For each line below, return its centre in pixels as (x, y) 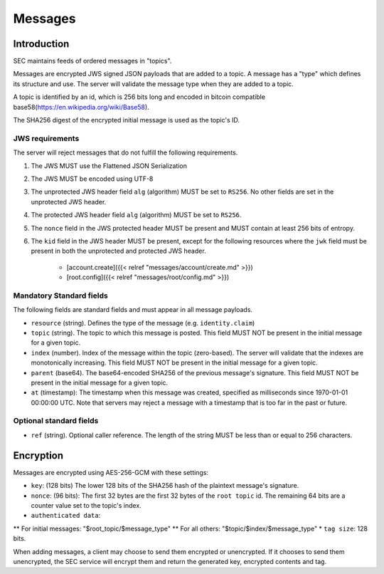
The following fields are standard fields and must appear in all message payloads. (133, 310)
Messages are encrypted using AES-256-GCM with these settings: (111, 472)
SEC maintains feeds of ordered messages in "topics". (92, 61)
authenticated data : (66, 516)
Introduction (41, 44)
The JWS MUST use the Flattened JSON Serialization (109, 166)
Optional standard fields (56, 421)
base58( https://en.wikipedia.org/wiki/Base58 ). (81, 107)
